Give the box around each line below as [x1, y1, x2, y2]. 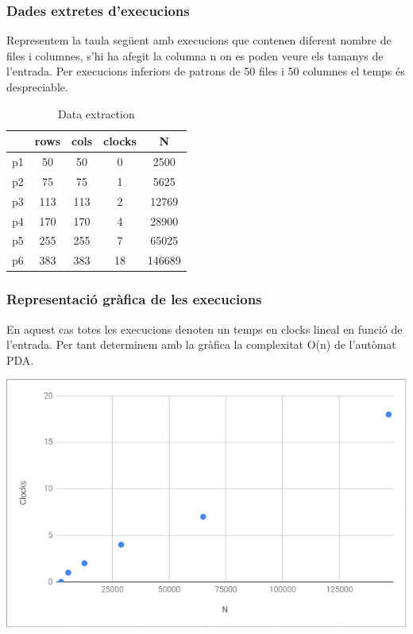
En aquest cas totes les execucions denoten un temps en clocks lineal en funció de [6, 320, 403, 337]
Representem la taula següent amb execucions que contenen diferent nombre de [6, 32, 392, 48]
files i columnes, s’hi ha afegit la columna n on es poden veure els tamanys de [6, 47, 384, 64]
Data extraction [58, 105, 135, 122]
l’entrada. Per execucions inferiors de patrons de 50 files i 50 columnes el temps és [6, 63, 405, 79]
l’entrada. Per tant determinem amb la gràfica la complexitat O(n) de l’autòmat [6, 336, 396, 353]
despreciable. [6, 79, 68, 95]
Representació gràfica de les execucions [6, 289, 262, 309]
